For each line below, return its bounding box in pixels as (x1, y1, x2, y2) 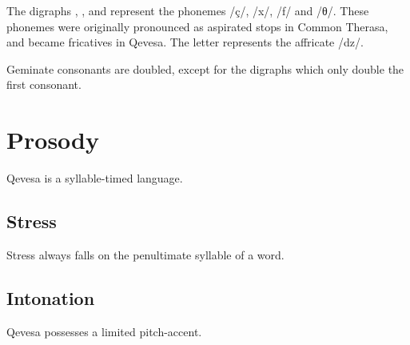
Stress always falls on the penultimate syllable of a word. (6, 246, 285, 263)
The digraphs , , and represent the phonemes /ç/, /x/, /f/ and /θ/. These (6, 2, 369, 18)
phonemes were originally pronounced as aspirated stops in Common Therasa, (6, 18, 388, 34)
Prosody (6, 123, 99, 156)
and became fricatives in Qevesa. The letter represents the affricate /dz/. (6, 34, 364, 50)
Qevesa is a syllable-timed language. (6, 170, 183, 187)
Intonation (6, 285, 95, 310)
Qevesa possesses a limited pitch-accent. (6, 323, 202, 339)
